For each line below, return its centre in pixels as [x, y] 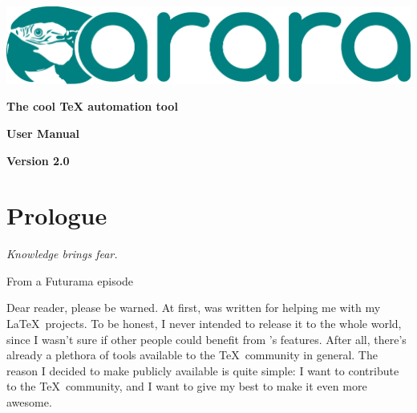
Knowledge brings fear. [62, 254]
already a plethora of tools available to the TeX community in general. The [192, 355]
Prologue [57, 215]
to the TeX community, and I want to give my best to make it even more [187, 386]
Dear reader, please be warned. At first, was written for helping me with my [194, 308]
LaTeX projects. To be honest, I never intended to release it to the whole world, [204, 324]
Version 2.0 [38, 160]
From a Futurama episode [70, 280]
